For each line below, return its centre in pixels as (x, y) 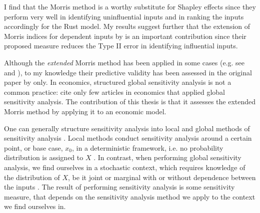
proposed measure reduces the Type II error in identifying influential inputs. (121, 46)
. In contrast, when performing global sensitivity (167, 157)
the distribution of (32, 177)
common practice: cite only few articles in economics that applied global (114, 92)
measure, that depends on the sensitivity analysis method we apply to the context (130, 196)
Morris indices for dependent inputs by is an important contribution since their (125, 36)
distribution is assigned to (44, 157)
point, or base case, (33, 147)
